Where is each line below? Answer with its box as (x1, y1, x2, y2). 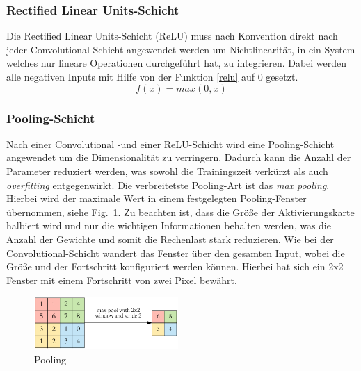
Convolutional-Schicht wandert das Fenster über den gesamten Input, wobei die (6, 245, 345, 260)
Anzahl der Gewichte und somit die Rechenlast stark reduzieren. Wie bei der (6, 231, 334, 246)
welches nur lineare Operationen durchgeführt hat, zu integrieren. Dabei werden (6, 56, 347, 70)
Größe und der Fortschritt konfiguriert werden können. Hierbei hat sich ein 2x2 (6, 259, 344, 274)
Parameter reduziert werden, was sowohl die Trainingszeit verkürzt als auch (6, 164, 328, 178)
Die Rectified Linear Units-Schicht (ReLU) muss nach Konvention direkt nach (6, 28, 338, 43)
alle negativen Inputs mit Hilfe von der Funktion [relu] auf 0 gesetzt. (6, 69, 298, 83)
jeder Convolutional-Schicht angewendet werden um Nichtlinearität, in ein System (6, 42, 355, 56)
